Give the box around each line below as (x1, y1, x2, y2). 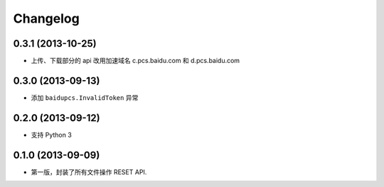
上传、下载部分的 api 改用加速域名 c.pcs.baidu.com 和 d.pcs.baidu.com (31, 57, 240, 65)
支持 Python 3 (31, 130, 73, 139)
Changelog (13, 11, 80, 26)
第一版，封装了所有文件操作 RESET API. (31, 167, 147, 176)
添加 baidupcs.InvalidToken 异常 (31, 93, 139, 102)
